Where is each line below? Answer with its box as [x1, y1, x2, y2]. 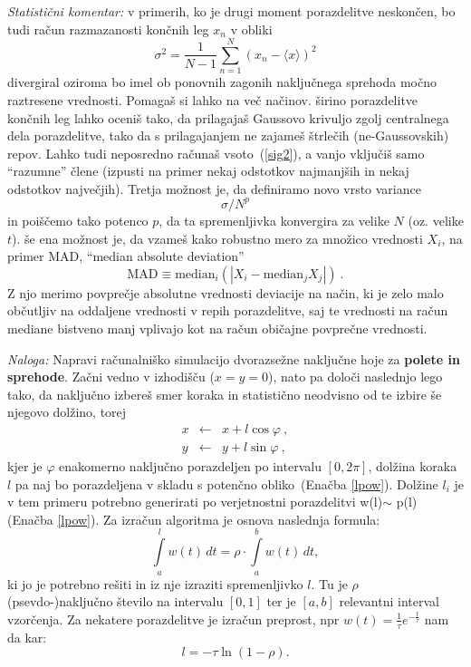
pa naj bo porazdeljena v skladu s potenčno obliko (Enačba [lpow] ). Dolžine [14, 474, 438, 493]
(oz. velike [408, 210, 464, 229]
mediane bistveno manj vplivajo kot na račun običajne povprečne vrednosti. [7, 318, 428, 337]
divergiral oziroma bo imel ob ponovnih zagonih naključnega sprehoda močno [7, 72, 437, 92]
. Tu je [311, 574, 348, 593]
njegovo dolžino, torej [7, 402, 127, 421]
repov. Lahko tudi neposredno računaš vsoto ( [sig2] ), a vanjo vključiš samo [7, 143, 425, 162]
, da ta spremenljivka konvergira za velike [159, 210, 389, 229]
